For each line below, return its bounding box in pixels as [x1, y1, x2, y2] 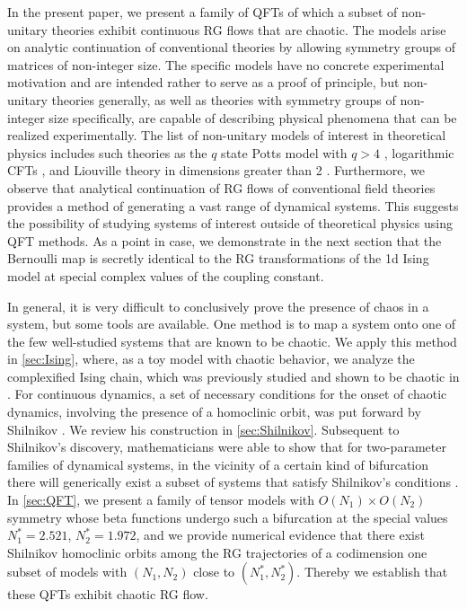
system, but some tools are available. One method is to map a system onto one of [7, 314, 456, 333]
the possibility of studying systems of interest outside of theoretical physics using [7, 214, 453, 233]
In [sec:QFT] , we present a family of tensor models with [7, 490, 315, 509]
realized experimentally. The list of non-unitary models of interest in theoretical [7, 126, 446, 145]
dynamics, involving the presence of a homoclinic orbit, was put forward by [7, 402, 421, 421]
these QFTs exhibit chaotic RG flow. [7, 585, 208, 604]
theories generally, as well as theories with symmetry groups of [51, 90, 396, 109]
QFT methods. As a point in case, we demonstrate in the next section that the [7, 231, 442, 250]
